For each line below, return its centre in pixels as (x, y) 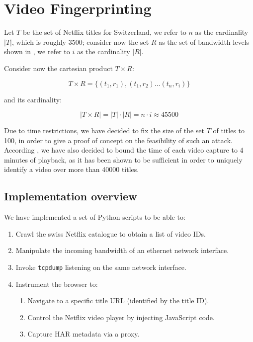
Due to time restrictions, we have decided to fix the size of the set (104, 130)
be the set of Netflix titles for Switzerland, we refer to (104, 32)
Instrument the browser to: (57, 284)
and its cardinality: (33, 99)
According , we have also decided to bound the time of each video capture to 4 (124, 150)
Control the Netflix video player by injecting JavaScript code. (121, 317)
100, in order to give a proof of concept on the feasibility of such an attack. (118, 140)
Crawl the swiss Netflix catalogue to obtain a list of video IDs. (111, 233)
